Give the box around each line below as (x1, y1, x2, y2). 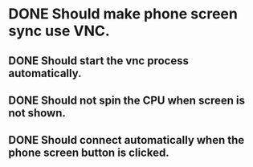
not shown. (8, 106, 66, 120)
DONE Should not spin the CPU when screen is (8, 93, 246, 107)
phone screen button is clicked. (8, 146, 170, 160)
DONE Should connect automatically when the (8, 133, 245, 147)
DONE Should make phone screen (8, 5, 239, 23)
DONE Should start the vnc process (8, 54, 189, 67)
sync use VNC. (8, 22, 110, 40)
